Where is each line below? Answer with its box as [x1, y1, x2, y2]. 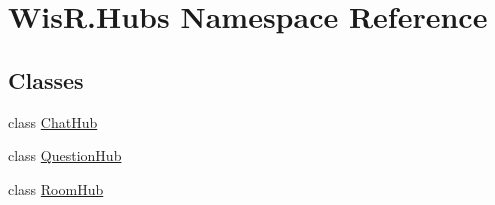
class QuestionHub [8, 145, 122, 166]
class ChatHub [8, 111, 98, 132]
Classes [8, 64, 84, 95]
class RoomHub [8, 178, 104, 199]
